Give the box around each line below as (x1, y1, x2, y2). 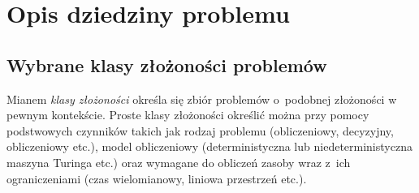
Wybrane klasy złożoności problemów (6, 52, 327, 77)
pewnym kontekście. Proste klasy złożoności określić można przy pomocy (6, 106, 369, 123)
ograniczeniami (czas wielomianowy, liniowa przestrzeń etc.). (6, 169, 307, 187)
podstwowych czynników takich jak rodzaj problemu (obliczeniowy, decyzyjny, (6, 122, 394, 139)
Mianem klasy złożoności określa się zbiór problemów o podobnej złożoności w (6, 90, 397, 107)
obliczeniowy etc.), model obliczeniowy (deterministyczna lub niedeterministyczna (6, 138, 413, 155)
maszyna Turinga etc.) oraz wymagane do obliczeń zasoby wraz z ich (6, 153, 351, 170)
